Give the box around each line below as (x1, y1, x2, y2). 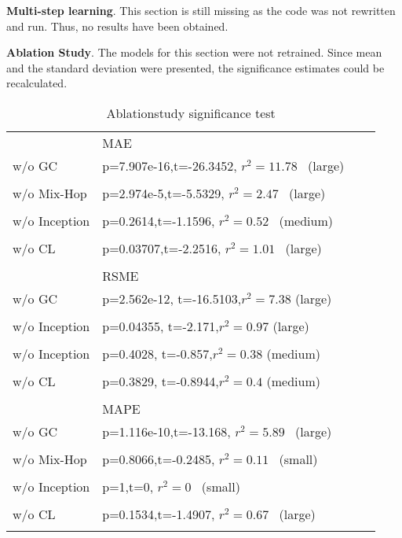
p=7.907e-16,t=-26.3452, (102, 156, 237, 175)
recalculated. (6, 75, 68, 91)
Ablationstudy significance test (106, 103, 276, 122)
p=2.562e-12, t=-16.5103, (102, 289, 242, 308)
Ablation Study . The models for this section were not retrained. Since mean (6, 44, 382, 61)
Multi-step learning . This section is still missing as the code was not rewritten (6, 2, 396, 18)
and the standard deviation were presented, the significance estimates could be (6, 59, 385, 76)
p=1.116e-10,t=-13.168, (102, 422, 231, 440)
